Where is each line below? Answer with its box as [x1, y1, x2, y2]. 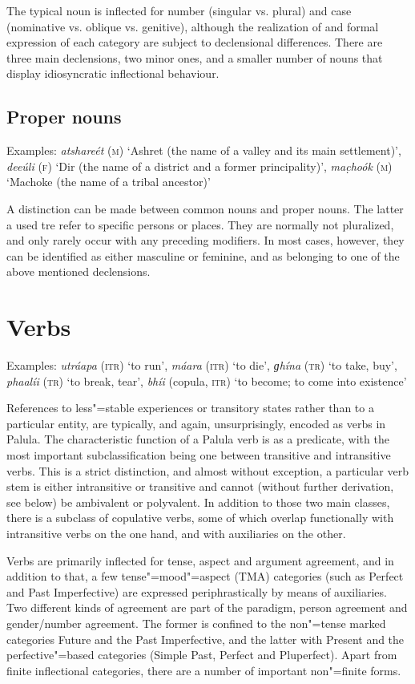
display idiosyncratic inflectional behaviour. [6, 65, 220, 82]
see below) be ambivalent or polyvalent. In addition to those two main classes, [6, 493, 390, 510]
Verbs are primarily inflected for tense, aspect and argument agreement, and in [6, 552, 394, 569]
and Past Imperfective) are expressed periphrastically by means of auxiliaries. [6, 583, 387, 600]
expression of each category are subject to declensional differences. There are [6, 34, 383, 51]
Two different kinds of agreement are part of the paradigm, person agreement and [6, 599, 408, 616]
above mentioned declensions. [6, 263, 151, 280]
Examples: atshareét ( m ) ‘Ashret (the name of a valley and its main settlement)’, [6, 142, 401, 159]
